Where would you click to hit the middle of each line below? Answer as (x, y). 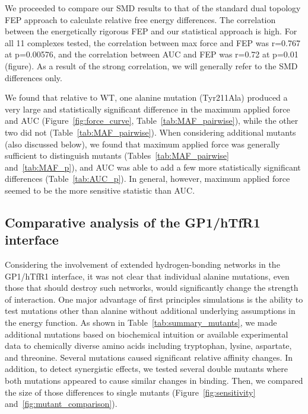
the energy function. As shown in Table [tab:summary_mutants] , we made (141, 322)
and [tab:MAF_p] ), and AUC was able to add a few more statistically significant (153, 167)
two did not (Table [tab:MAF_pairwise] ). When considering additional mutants (150, 132)
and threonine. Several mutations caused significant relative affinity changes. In (149, 357)
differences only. (34, 77)
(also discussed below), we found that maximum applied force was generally (142, 144)
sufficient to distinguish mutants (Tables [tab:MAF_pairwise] (117, 155)
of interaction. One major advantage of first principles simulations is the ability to (154, 299)
